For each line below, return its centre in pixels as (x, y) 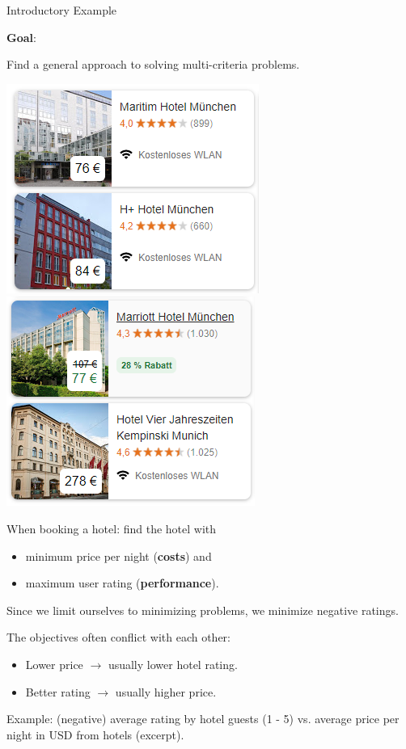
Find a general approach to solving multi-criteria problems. (153, 64)
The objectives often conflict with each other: (118, 637)
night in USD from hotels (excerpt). (95, 734)
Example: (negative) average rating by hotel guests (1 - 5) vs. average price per (203, 719)
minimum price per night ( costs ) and (118, 555)
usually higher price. (166, 691)
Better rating (58, 691)
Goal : (21, 37)
